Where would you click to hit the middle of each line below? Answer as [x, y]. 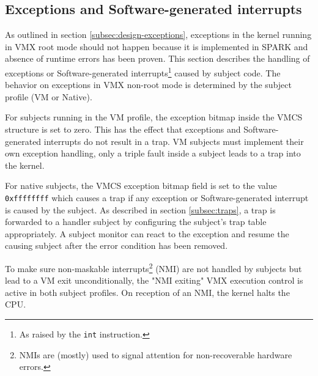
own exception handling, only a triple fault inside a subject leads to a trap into [153, 153]
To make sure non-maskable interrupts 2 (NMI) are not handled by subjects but [153, 267]
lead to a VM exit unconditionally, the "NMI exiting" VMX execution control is [154, 280]
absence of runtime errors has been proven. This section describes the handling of [157, 58]
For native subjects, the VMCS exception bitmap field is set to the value [141, 186]
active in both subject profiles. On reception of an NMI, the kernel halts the [147, 292]
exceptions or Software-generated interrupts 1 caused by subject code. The [143, 72]
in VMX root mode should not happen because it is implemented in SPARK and [157, 46]
